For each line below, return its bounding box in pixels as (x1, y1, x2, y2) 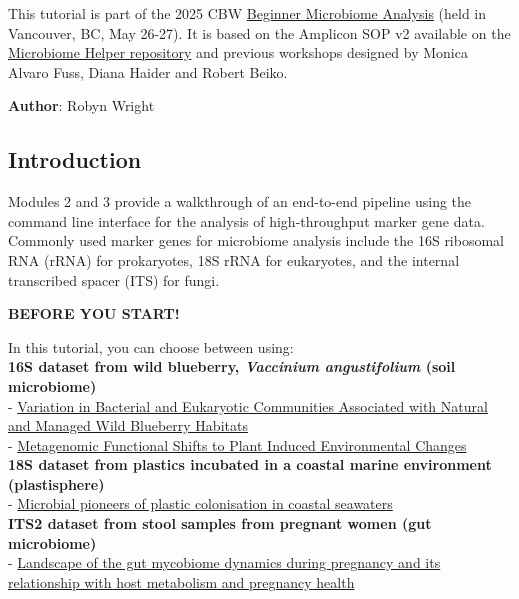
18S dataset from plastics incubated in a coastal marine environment (8, 454, 492, 475)
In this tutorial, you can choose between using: (8, 336, 294, 357)
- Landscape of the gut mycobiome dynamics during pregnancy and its (8, 552, 441, 573)
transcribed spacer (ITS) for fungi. (8, 269, 220, 290)
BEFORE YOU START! (8, 303, 180, 324)
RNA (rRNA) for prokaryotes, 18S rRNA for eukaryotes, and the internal (8, 249, 460, 270)
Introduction (8, 144, 142, 175)
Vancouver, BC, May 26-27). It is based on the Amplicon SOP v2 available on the (8, 22, 511, 43)
